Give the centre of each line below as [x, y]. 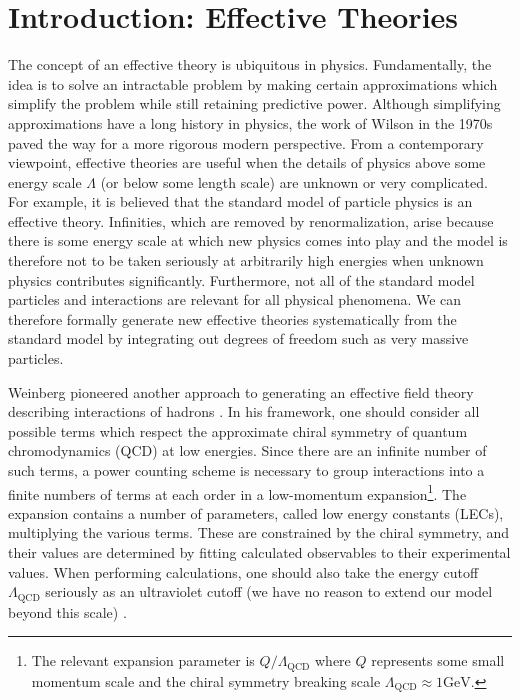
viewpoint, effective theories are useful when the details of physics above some [247, 162]
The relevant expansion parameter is [143, 660]
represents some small [438, 660]
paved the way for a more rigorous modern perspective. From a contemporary [246, 142]
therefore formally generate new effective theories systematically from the [232, 318]
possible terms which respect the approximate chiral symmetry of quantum [238, 430]
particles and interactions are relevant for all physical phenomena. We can [235, 299]
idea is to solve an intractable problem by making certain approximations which [253, 83]
